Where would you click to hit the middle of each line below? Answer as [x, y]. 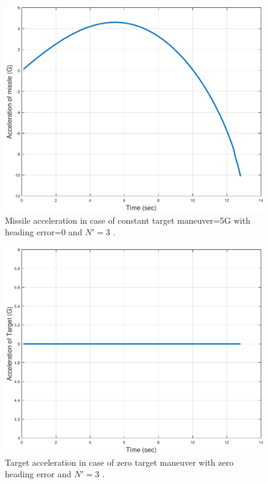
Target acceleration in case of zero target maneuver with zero [119, 462]
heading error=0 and [44, 232]
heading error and [38, 474]
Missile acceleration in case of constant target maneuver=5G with [128, 220]
